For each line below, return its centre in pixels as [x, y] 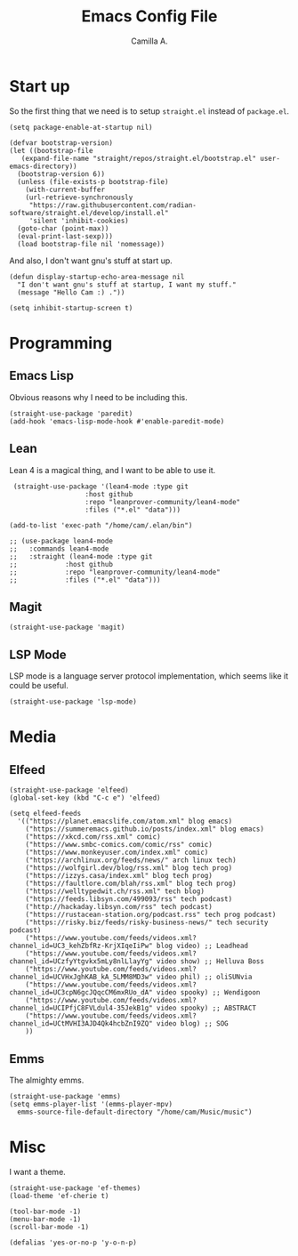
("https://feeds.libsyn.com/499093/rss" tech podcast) [129, 899]
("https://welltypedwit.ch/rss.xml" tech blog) [115, 891]
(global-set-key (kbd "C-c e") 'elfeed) [85, 798]
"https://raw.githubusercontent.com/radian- [113, 205]
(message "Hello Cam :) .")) [71, 292]
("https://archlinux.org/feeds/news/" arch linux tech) [131, 860]
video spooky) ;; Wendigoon [208, 993]
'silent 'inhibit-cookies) [79, 221]
